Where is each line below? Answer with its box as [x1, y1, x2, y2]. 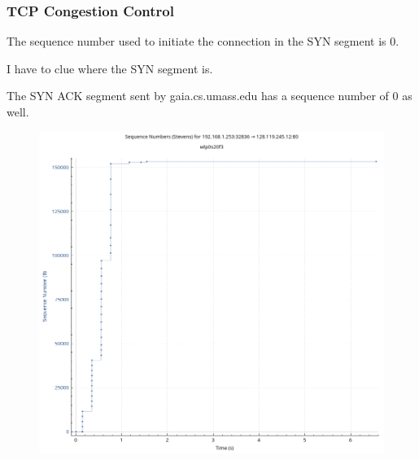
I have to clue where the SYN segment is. [7, 59, 213, 77]
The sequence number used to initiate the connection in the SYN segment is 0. [7, 33, 399, 50]
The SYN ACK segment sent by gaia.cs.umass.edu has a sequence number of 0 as [7, 87, 412, 104]
